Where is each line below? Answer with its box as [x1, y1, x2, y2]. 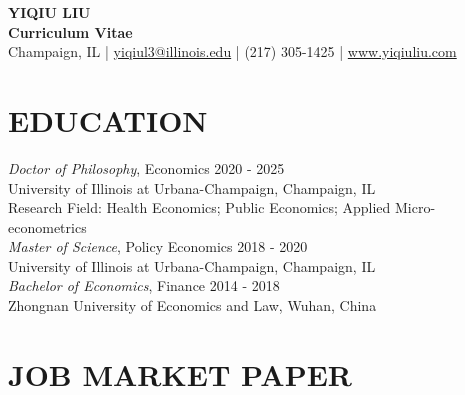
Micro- [395, 197, 436, 218]
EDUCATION [8, 99, 208, 140]
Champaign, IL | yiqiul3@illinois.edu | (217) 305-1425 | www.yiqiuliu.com [8, 41, 457, 62]
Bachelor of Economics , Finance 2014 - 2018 [8, 275, 280, 296]
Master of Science [8, 236, 117, 257]
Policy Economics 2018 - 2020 [125, 236, 308, 257]
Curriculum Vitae [8, 21, 133, 42]
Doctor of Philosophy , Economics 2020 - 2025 [8, 157, 285, 178]
